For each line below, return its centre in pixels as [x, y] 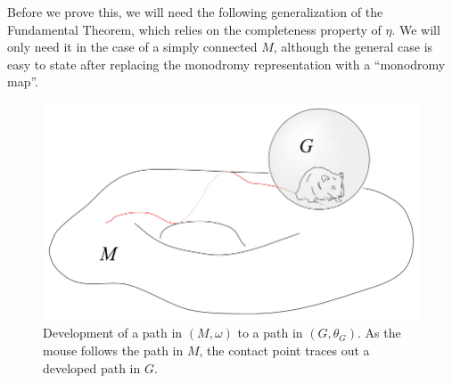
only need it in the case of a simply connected [132, 47]
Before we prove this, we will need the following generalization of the [195, 12]
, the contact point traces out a [284, 350]
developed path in [92, 367]
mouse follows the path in [113, 350]
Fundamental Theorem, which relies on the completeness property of [194, 29]
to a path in [270, 333]
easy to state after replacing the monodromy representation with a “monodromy [226, 64]
